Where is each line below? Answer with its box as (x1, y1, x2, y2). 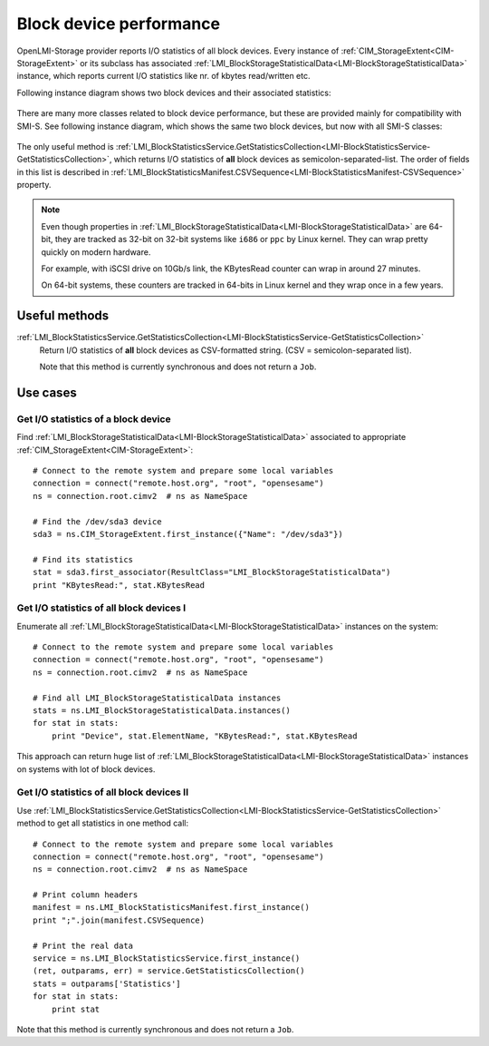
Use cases (16, 385, 77, 400)
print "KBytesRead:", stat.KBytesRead (33, 580, 206, 590)
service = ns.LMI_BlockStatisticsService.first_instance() (33, 953, 301, 963)
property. (16, 180, 52, 191)
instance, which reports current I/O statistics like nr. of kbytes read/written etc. (16, 71, 311, 82)
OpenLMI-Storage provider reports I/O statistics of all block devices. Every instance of (16, 45, 340, 56)
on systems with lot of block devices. (16, 763, 156, 775)
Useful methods (16, 308, 110, 324)
